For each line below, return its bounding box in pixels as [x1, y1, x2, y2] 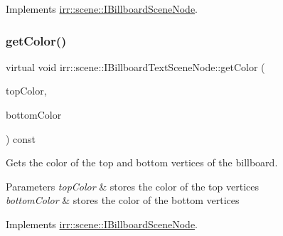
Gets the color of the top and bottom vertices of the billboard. [6, 155, 278, 170]
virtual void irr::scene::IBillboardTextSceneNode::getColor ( [6, 59, 265, 74]
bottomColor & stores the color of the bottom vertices [6, 193, 240, 208]
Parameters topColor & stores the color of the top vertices [6, 178, 260, 193]
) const [6, 131, 36, 146]
